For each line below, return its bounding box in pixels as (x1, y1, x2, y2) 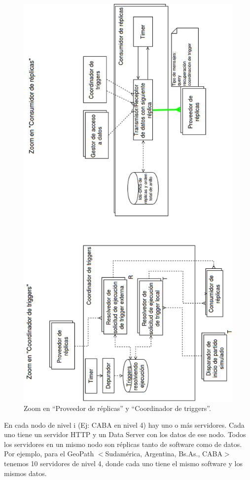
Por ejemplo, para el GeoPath (4, 448, 94, 459)
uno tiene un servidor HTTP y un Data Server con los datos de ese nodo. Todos (4, 429, 246, 440)
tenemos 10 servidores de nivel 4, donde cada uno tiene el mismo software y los (4, 458, 243, 469)
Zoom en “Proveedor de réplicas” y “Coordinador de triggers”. (24, 403, 211, 413)
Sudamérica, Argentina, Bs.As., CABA (105, 448, 222, 459)
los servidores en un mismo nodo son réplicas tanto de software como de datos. (4, 439, 242, 449)
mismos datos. (4, 468, 47, 478)
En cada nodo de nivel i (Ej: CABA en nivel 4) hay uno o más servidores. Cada (4, 419, 245, 430)
